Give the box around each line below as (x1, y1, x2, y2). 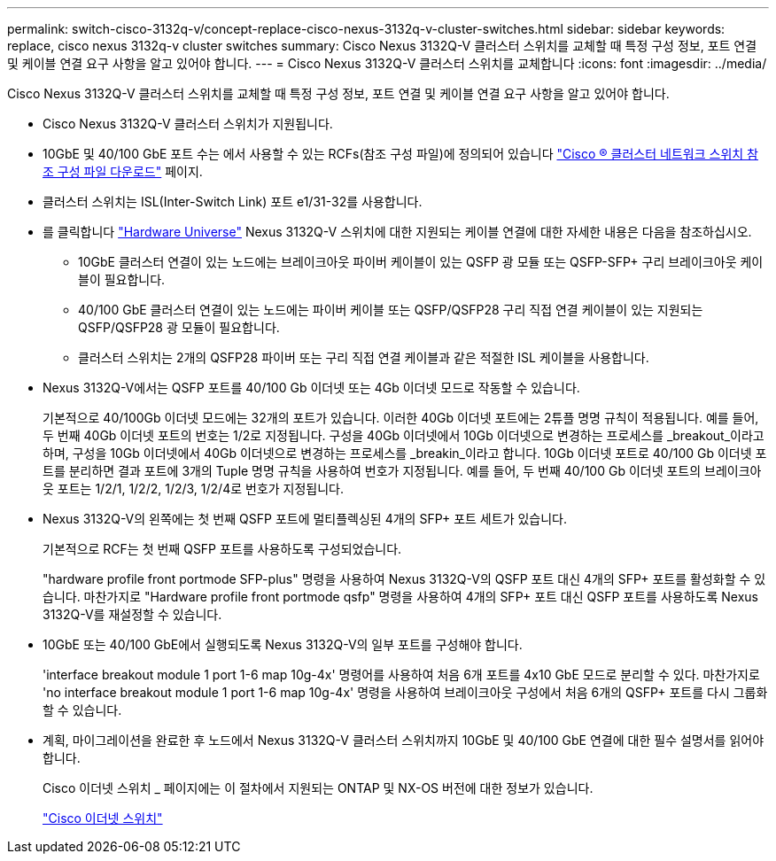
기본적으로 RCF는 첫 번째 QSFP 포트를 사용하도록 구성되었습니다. (43, 541, 402, 556)
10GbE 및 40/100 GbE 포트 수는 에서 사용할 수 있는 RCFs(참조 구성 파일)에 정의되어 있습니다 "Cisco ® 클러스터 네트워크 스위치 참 (43, 146, 758, 161)
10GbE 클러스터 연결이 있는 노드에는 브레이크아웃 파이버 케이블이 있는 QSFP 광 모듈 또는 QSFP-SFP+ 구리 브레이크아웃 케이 (78, 254, 764, 269)
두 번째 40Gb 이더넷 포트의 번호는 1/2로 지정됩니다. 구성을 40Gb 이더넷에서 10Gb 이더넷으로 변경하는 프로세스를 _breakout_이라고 (43, 428, 764, 443)
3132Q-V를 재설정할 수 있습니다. (43, 607, 222, 622)
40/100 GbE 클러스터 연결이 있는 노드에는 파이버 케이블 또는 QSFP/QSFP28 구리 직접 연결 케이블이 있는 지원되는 (78, 302, 703, 317)
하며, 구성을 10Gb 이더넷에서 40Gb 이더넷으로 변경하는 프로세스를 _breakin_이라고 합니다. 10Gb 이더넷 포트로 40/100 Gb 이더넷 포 (43, 446, 767, 461)
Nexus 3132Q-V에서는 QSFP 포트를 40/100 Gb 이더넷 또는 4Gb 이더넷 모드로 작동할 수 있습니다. (43, 380, 580, 395)
